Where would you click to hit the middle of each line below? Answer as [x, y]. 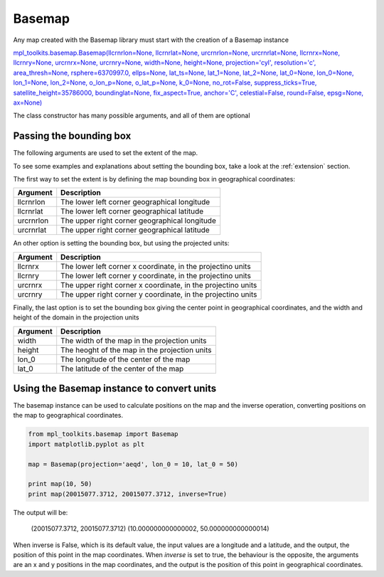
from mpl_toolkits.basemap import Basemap [103, 434]
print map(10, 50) [60, 484]
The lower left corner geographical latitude [132, 211]
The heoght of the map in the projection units [136, 350]
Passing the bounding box [72, 136]
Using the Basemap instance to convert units [115, 388]
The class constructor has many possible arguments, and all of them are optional [132, 116]
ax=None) [28, 102]
